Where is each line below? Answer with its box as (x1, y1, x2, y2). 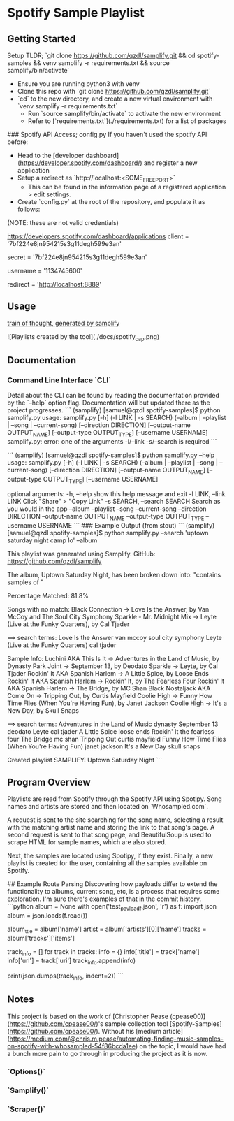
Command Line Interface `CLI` (7, 375, 112, 385)
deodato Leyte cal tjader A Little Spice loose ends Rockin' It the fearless (7, 728, 214, 736)
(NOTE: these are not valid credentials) (7, 218, 119, 226)
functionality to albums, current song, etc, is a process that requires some (7, 888, 220, 896)
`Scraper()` (7, 1104, 46, 1114)
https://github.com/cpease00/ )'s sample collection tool (9, 1019, 168, 1028)
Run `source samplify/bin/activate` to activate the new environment (27, 110, 221, 117)
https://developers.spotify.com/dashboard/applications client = (7, 232, 189, 240)
